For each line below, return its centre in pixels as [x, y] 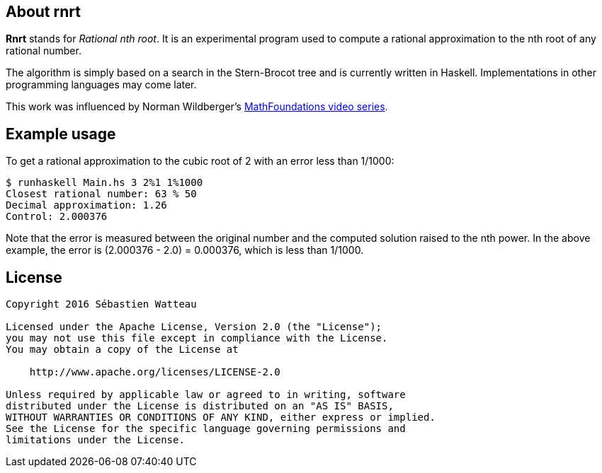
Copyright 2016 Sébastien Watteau [101, 304]
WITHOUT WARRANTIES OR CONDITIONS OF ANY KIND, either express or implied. [221, 417]
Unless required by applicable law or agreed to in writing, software [206, 395]
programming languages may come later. [101, 85]
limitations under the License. [95, 440]
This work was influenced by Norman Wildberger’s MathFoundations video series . [197, 107]
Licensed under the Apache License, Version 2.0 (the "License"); [194, 327]
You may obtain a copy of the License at [122, 350]
